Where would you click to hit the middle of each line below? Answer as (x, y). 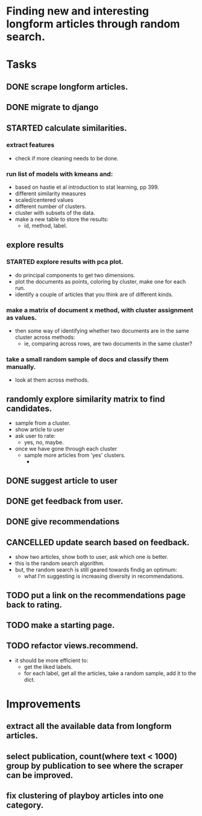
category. (25, 805)
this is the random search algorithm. (60, 563)
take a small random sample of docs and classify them (87, 359)
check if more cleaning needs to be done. (67, 158)
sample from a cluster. (43, 423)
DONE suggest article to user (62, 481)
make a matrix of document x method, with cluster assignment (100, 310)
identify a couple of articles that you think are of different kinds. (94, 294)
